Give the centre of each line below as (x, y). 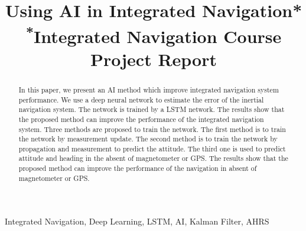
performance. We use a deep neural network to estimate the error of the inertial (141, 99)
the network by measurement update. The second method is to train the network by (148, 139)
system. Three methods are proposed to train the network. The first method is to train (152, 129)
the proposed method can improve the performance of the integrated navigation (141, 119)
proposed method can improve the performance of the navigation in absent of (138, 168)
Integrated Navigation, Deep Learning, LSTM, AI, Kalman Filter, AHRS (137, 221)
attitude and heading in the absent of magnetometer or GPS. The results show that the (153, 158)
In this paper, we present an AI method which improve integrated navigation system (149, 89)
